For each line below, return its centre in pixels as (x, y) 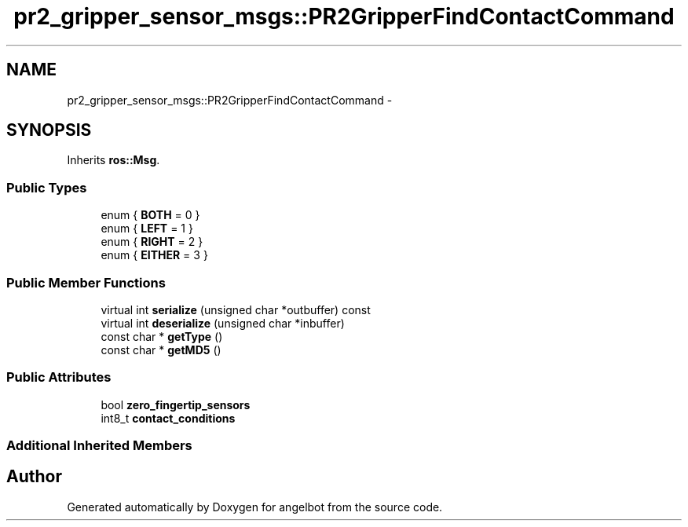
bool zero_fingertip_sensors (176, 404)
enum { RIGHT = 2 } (152, 242)
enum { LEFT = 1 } (147, 229)
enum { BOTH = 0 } (150, 215)
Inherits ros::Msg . (113, 160)
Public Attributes (59, 377)
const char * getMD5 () (161, 350)
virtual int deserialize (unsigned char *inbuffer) (223, 323)
